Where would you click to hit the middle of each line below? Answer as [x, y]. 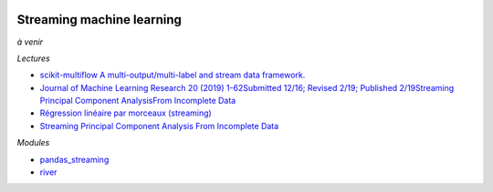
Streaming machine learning [100, 20]
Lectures [33, 58]
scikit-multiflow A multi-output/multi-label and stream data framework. [173, 75]
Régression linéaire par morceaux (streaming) [126, 113]
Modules [33, 143]
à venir [30, 42]
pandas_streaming [74, 159]
